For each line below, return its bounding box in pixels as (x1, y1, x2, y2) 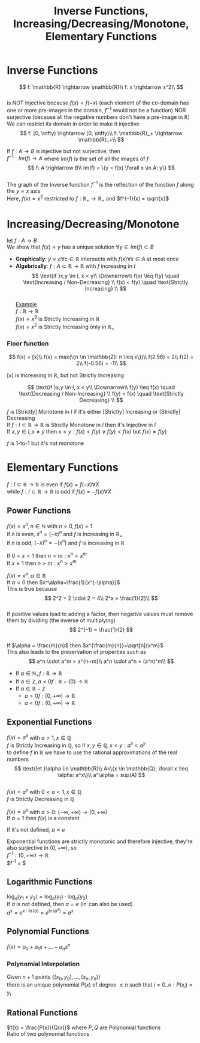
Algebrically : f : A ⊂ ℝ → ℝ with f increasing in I (15, 262, 135, 270)
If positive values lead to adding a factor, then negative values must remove (7, 611, 193, 618)
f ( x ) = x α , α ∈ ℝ (7, 571, 47, 579)
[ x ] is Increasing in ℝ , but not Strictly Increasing (7, 371, 125, 379)
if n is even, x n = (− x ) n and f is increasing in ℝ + (7, 530, 123, 539)
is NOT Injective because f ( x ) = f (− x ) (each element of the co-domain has (7, 99, 189, 106)
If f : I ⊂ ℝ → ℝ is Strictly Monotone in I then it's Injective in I (7, 421, 156, 428)
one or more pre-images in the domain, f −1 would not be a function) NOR (7, 105, 186, 113)
